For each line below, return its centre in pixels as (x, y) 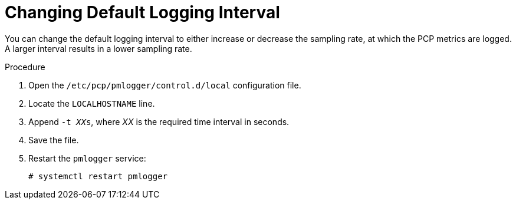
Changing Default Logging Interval (142, 12)
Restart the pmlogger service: (87, 158)
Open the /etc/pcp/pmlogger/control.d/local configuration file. (165, 85)
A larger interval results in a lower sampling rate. (98, 48)
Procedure (25, 67)
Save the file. (54, 140)
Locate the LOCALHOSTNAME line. (92, 103)
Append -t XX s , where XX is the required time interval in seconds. (159, 121)
